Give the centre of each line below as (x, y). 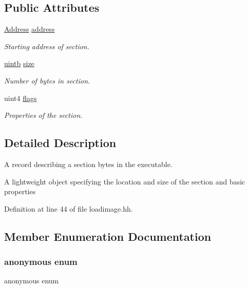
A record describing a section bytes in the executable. (88, 164)
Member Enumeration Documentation (108, 236)
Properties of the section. (43, 115)
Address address (30, 29)
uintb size (19, 63)
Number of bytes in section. (47, 80)
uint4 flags (21, 98)
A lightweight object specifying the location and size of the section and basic (125, 181)
